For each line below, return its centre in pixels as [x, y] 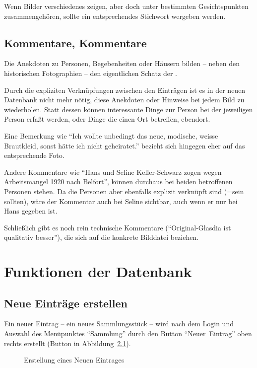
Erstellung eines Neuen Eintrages [74, 360]
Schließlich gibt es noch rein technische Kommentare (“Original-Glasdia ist [118, 227]
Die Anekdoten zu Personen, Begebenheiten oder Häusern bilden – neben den [122, 63]
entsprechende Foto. [34, 155]
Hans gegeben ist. [31, 211]
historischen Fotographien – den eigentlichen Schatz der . [91, 73]
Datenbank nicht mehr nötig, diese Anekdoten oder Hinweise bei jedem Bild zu [124, 100]
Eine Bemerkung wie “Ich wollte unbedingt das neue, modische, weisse [111, 135]
